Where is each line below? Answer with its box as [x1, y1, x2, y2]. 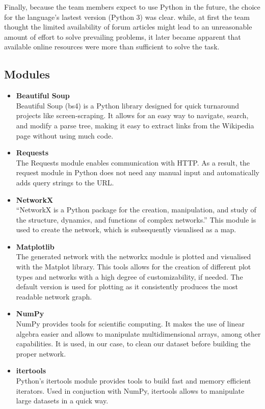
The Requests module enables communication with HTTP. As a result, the [16, 157, 250, 168]
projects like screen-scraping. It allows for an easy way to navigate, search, [16, 110, 249, 121]
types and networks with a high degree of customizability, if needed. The [16, 271, 243, 282]
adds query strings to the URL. [16, 177, 114, 187]
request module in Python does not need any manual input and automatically [16, 167, 260, 178]
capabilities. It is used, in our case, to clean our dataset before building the [16, 338, 251, 349]
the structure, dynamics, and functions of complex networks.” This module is [16, 214, 256, 225]
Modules [4, 66, 50, 82]
